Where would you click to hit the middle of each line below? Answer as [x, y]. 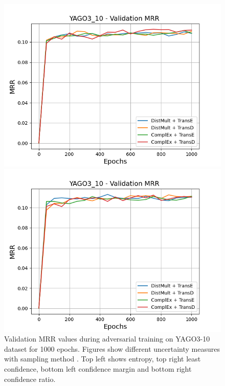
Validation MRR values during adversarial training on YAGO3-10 [107, 339]
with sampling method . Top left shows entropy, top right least [103, 359]
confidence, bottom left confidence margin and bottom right [98, 368]
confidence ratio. [30, 379]
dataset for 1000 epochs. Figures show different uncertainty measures [112, 348]
